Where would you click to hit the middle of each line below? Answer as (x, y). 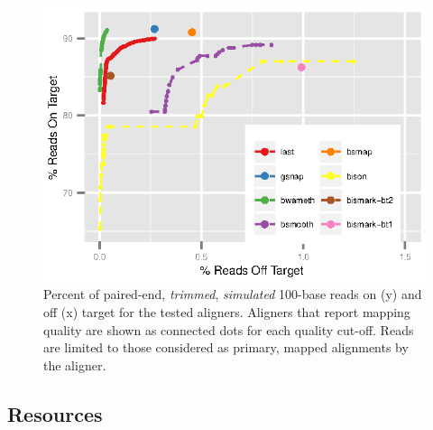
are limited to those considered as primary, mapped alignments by (226, 347)
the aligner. (75, 365)
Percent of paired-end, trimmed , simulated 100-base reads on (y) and (233, 294)
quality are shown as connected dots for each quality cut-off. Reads (229, 329)
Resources (55, 413)
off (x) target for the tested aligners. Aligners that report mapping (227, 311)
